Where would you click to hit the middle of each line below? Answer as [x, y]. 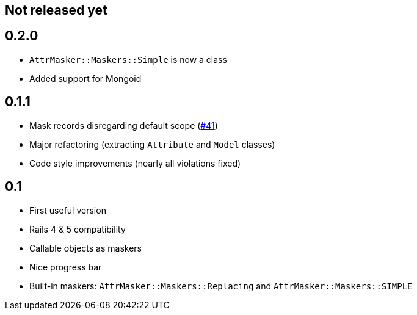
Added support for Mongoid [85, 78]
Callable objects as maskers [85, 248]
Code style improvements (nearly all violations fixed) [135, 163]
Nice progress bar [66, 267]
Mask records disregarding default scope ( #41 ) [124, 125]
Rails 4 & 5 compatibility [78, 229]
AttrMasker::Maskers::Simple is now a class [128, 59]
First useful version [68, 210]
